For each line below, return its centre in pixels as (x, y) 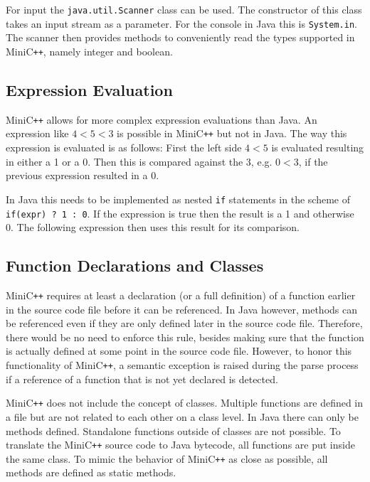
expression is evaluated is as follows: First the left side (124, 148)
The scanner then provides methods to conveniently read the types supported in (180, 37)
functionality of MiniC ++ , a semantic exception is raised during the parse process (182, 365)
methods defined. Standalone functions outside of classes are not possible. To (173, 430)
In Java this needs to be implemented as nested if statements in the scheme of (178, 199)
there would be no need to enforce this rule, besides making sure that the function (185, 337)
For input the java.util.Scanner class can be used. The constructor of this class (184, 9)
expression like (37, 133)
